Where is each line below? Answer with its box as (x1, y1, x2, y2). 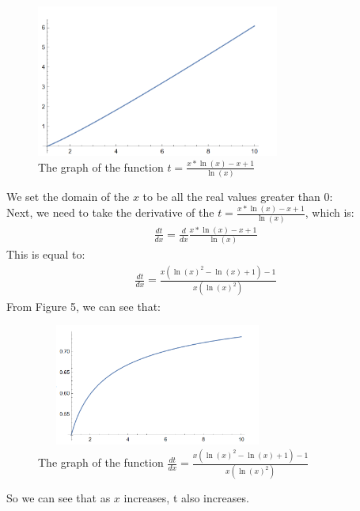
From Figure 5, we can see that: (6, 297, 161, 314)
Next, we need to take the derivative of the (6, 204, 214, 221)
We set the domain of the (6, 188, 130, 205)
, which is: (305, 204, 354, 221)
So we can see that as (6, 490, 111, 506)
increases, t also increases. (123, 490, 249, 506)
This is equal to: (6, 246, 85, 263)
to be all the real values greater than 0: (142, 188, 333, 205)
